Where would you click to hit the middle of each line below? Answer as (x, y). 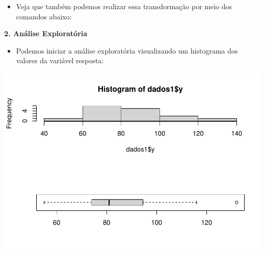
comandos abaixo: (44, 16)
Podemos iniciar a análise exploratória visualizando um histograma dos (127, 50)
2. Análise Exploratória (46, 33)
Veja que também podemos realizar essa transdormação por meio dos (124, 6)
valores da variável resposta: (60, 60)
